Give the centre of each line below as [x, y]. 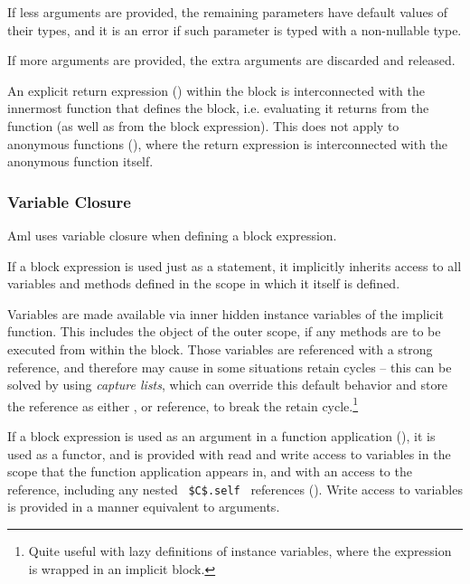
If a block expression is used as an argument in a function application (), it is [221, 435]
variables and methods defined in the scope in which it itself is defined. [204, 283]
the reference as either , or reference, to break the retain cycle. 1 [183, 404]
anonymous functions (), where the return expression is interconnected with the [228, 143]
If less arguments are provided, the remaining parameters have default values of [228, 12]
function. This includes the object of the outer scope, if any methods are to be [224, 331]
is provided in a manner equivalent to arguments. [144, 507]
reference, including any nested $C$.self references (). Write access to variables [235, 489]
